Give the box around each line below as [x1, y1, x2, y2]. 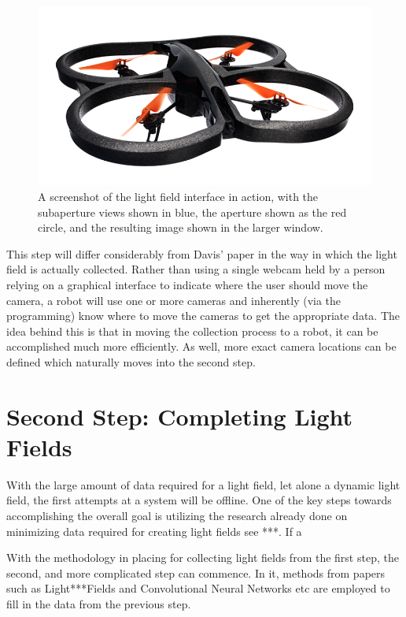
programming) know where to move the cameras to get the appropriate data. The [6, 307, 400, 324]
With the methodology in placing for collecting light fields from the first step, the [6, 549, 399, 566]
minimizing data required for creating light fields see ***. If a [6, 522, 302, 539]
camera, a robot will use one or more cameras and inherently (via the [6, 292, 341, 308]
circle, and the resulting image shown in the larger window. [38, 219, 323, 236]
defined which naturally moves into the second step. [6, 353, 256, 370]
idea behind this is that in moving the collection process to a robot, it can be [6, 322, 378, 339]
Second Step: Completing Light [6, 400, 353, 432]
